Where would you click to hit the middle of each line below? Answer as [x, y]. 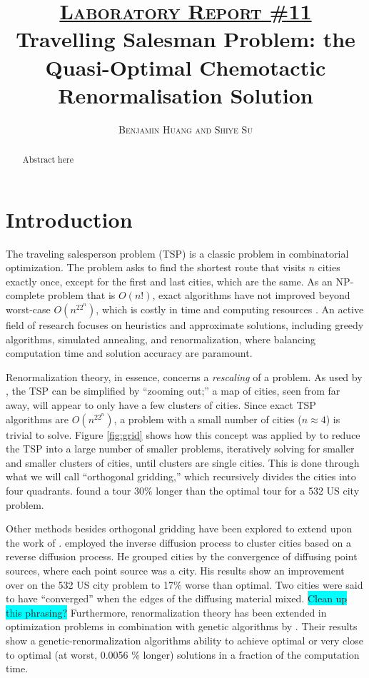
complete [25, 295]
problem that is [82, 295]
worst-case [28, 309]
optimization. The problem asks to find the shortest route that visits [156, 267]
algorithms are [37, 419]
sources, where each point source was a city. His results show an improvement [175, 570]
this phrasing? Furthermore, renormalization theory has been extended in [166, 612]
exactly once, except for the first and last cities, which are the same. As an [169, 281]
